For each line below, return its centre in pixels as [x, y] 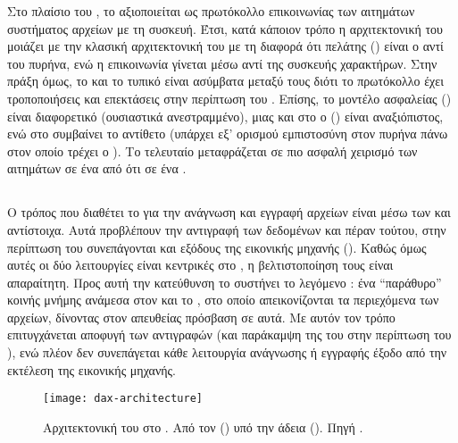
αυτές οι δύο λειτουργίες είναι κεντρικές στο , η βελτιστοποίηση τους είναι [200, 265]
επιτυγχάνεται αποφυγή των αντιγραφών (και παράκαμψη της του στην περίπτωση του [229, 334]
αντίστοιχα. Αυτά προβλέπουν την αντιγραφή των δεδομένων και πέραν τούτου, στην [227, 229]
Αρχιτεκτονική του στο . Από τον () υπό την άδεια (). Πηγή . [203, 426]
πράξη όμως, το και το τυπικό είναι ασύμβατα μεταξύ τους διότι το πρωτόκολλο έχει [225, 81]
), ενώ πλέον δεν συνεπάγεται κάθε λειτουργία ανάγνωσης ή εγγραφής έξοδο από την [227, 352]
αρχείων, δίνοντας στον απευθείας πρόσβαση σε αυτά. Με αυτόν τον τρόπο [201, 317]
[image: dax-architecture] [123, 399]
